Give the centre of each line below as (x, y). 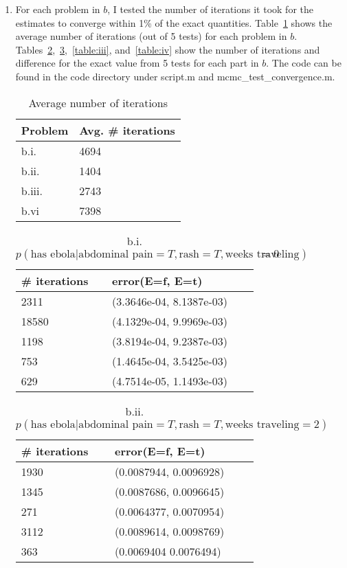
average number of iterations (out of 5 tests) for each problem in (151, 36)
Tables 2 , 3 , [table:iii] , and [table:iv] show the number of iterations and (168, 49)
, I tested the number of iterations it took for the (210, 9)
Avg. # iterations (127, 130)
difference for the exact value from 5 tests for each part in (137, 63)
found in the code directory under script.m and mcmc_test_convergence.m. (175, 76)
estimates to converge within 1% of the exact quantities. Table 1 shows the (174, 22)
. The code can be (304, 63)
